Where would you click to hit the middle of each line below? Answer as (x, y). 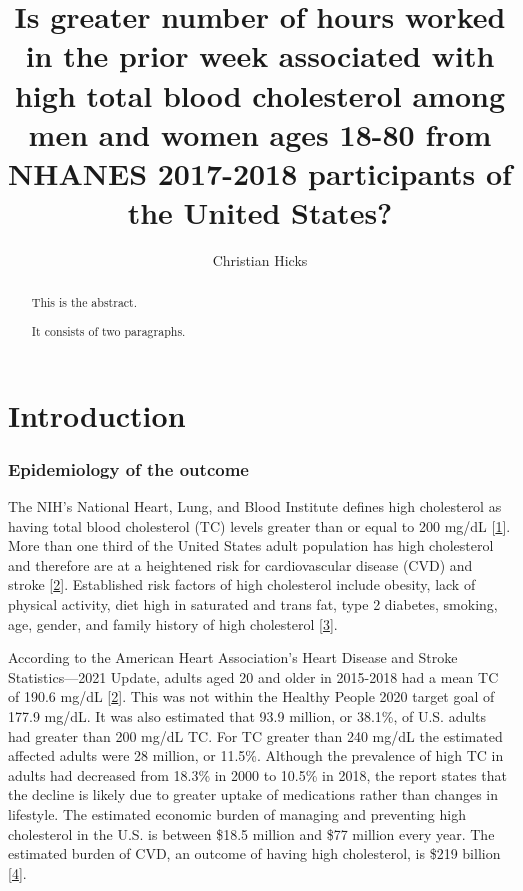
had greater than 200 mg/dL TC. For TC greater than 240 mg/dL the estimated (255, 735)
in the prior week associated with (260, 55)
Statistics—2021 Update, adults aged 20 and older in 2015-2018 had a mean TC (253, 676)
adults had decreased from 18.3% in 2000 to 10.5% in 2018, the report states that (257, 774)
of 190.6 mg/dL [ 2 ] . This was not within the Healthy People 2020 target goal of (251, 696)
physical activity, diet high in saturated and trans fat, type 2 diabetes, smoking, (253, 604)
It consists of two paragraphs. (108, 331)
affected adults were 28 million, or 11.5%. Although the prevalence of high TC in (256, 755)
